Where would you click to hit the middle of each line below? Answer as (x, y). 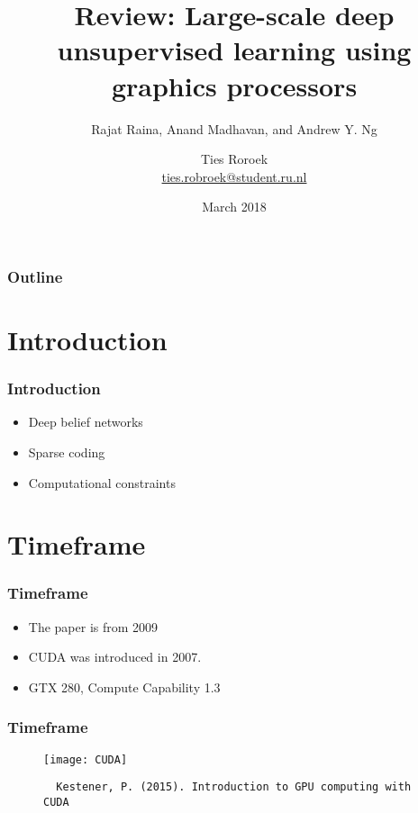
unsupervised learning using (234, 50)
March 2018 (234, 207)
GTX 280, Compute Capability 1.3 (124, 687)
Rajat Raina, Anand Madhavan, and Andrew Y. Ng (234, 128)
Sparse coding (67, 452)
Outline (35, 276)
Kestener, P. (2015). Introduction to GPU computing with (234, 787)
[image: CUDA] (86, 759)
